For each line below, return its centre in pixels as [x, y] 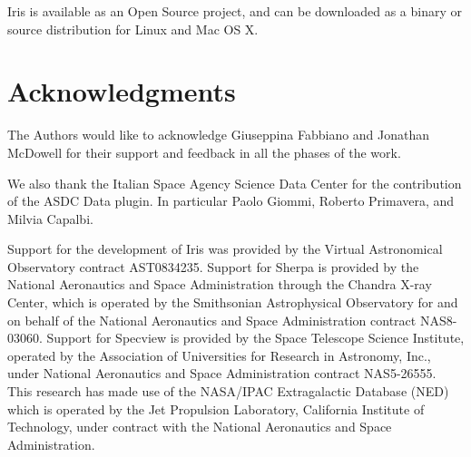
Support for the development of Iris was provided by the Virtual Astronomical [225, 249]
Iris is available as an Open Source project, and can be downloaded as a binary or [235, 11]
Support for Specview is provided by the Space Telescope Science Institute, [255, 338]
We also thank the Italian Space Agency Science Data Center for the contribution [235, 183]
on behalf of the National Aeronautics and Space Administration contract [212, 320]
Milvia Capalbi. [50, 218]
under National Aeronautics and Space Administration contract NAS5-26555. [222, 373]
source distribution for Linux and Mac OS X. [133, 29]
